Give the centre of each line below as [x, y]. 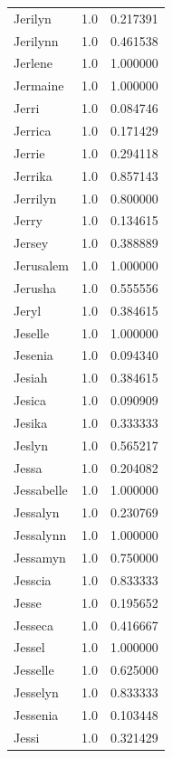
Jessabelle [41, 490]
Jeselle [32, 332]
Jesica [30, 400]
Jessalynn [40, 535]
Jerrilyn [35, 198]
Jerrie [29, 152]
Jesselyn [36, 692]
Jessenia [36, 714]
